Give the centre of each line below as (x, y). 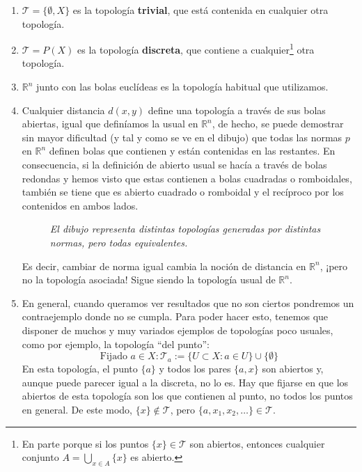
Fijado (113, 357)
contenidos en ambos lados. (80, 205)
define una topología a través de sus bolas (237, 110)
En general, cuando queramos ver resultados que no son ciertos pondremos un (188, 302)
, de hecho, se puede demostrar (278, 124)
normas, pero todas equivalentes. (119, 242)
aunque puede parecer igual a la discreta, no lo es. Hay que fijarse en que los (185, 382)
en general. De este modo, (77, 409)
